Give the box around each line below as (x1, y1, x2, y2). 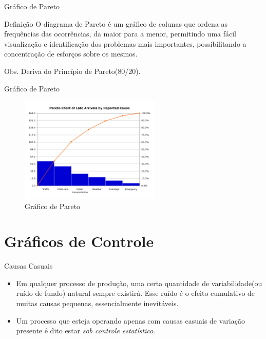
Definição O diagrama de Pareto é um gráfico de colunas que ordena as (4, 18, 228, 29)
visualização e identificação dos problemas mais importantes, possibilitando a (4, 38, 246, 49)
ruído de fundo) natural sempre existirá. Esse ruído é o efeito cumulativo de (16, 288, 255, 298)
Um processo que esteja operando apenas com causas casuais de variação (16, 315, 245, 326)
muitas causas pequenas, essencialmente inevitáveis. (16, 298, 179, 309)
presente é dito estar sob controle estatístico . (16, 325, 156, 336)
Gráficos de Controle (4, 231, 154, 252)
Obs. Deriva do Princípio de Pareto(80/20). (4, 65, 141, 76)
